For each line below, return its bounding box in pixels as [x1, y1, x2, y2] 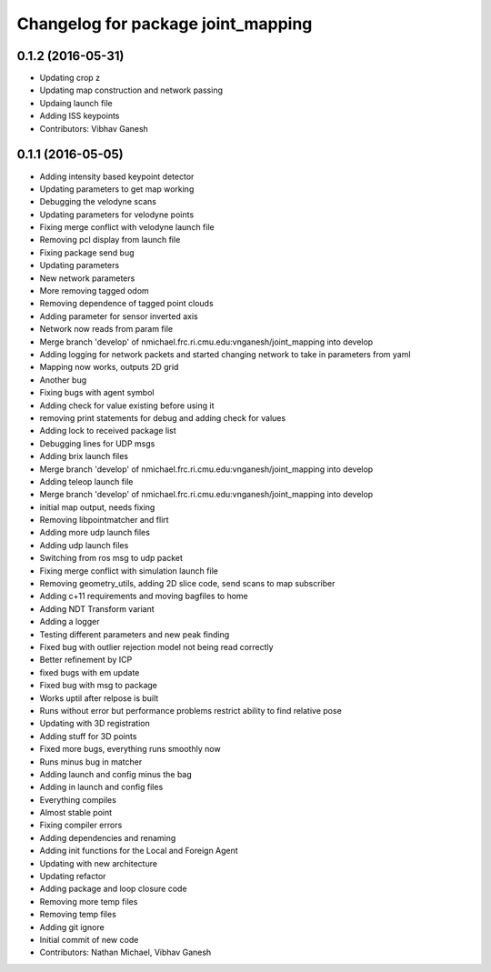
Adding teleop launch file [39, 476, 134, 486]
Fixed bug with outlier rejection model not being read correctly [39, 641, 274, 652]
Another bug [39, 374, 86, 386]
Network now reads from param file [39, 324, 173, 335]
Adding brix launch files [39, 451, 129, 462]
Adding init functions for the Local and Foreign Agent [39, 846, 238, 857]
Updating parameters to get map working [39, 183, 195, 195]
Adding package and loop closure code [39, 883, 187, 895]
